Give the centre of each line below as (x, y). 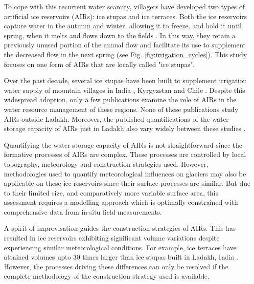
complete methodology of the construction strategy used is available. (107, 276)
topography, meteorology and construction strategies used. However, (106, 164)
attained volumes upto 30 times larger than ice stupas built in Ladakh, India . (121, 257)
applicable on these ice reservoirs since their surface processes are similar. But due (127, 183)
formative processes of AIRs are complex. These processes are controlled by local (125, 154)
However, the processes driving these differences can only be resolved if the (116, 266)
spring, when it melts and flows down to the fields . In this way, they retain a (120, 35)
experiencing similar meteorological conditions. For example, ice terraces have (120, 247)
